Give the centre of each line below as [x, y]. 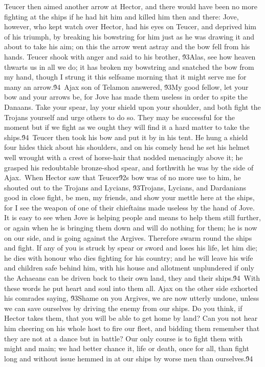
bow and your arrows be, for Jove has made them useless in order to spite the [126, 97]
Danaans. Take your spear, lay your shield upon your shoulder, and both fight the [132, 107]
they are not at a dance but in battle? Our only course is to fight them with [124, 338]
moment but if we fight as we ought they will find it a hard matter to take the [127, 127]
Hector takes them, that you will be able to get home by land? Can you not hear [131, 318]
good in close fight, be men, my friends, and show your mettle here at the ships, [129, 197]
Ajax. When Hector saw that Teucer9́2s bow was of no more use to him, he [123, 177]
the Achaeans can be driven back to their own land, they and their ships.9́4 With [132, 278]
